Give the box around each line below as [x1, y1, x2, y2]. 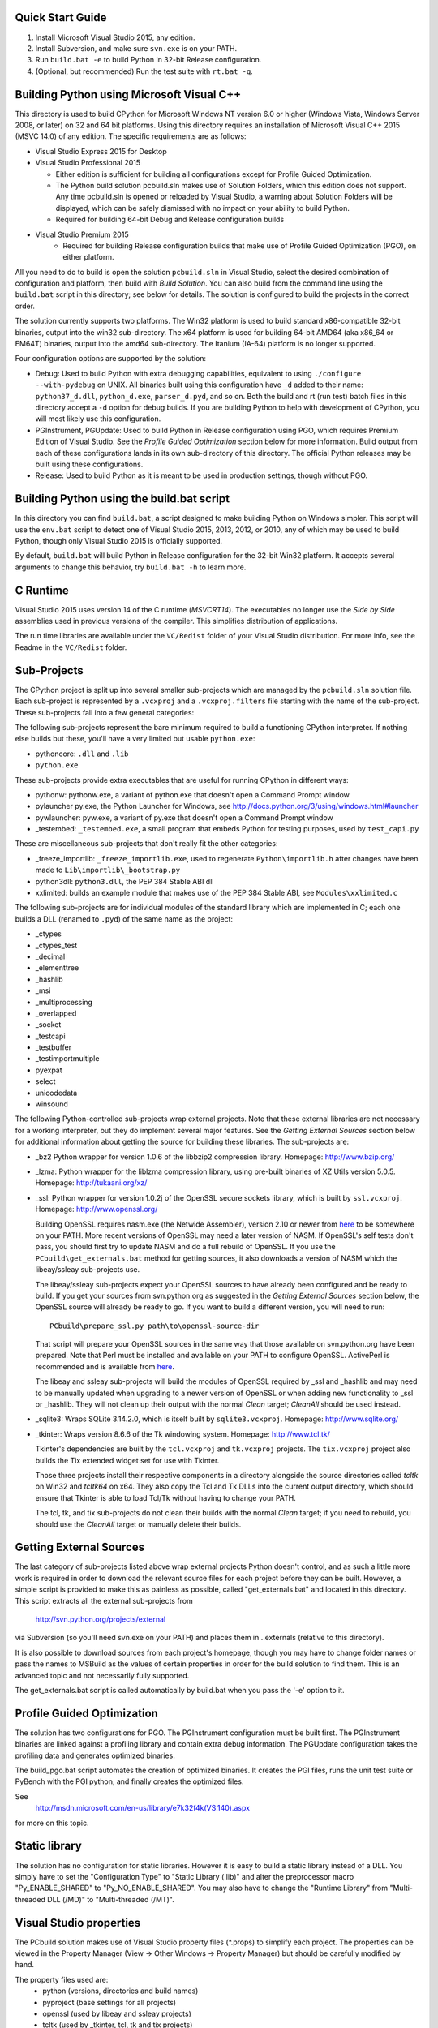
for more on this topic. [15, 1818, 89, 1828]
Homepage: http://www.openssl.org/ [35, 1205, 158, 1214]
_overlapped [35, 1008, 77, 1018]
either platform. [62, 252, 114, 262]
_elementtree [35, 963, 79, 973]
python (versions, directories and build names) [42, 1986, 199, 1996]
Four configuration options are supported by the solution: [15, 354, 207, 363]
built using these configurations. [35, 459, 144, 469]
